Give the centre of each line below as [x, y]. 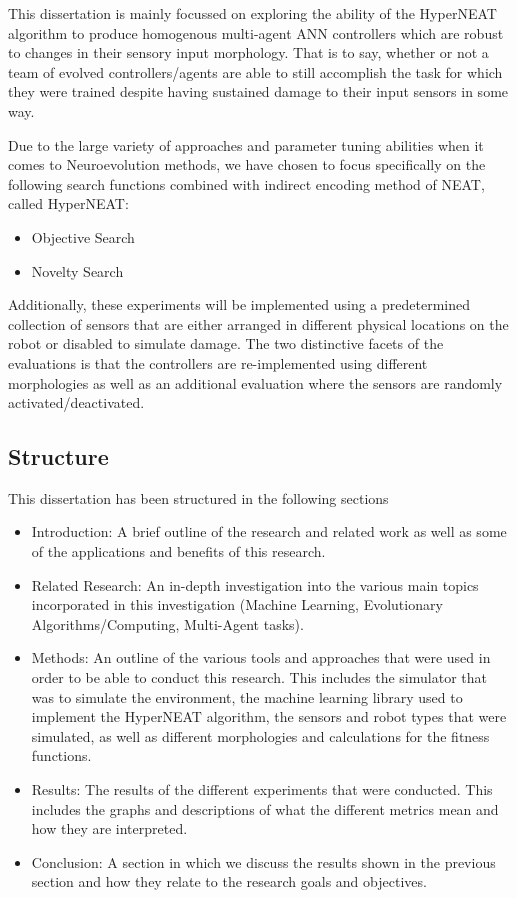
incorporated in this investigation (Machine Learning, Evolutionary [237, 604]
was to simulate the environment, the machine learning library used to [247, 696]
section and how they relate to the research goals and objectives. [229, 881]
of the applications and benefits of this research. [178, 551]
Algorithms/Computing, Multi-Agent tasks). [167, 623]
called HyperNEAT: [68, 203]
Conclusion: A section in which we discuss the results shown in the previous [263, 861]
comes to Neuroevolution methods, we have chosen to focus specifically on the [247, 164]
